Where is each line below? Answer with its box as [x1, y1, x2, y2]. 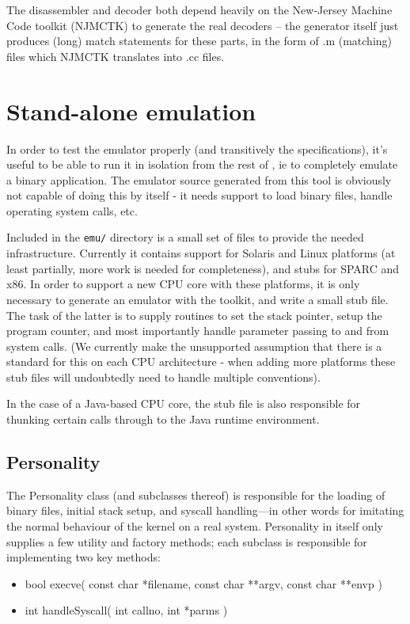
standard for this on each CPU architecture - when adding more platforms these [6, 353, 396, 370]
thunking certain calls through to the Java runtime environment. [6, 411, 320, 428]
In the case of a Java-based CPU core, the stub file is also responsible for [6, 395, 361, 412]
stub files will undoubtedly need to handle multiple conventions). [6, 368, 321, 385]
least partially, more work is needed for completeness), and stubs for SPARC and [6, 260, 400, 276]
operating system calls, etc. [6, 202, 138, 219]
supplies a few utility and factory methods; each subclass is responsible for [6, 533, 367, 550]
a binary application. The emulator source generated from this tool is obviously [6, 171, 392, 188]
